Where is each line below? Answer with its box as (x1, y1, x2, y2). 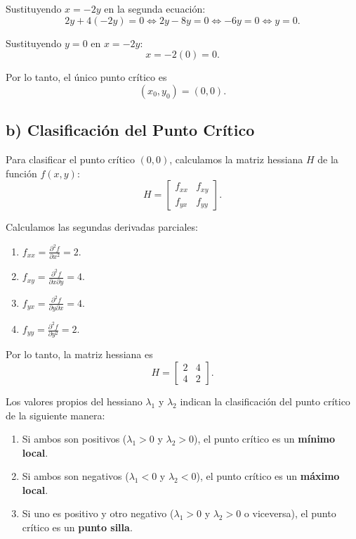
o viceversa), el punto (244, 506, 336, 521)
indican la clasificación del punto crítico (180, 393, 350, 408)
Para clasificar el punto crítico (6, 151, 135, 166)
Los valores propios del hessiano (6, 393, 143, 408)
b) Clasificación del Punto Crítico (6, 119, 255, 141)
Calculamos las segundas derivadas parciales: (6, 220, 198, 234)
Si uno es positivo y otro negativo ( (22, 506, 174, 521)
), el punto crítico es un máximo (196, 469, 340, 483)
